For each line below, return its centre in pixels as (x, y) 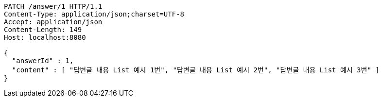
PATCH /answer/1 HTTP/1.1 (53, 6)
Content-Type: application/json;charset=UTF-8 (94, 14)
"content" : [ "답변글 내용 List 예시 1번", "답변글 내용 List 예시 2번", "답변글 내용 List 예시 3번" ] (196, 70)
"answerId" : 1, (43, 61)
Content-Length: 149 (43, 30)
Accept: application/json (53, 22)
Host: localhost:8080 (45, 37)
